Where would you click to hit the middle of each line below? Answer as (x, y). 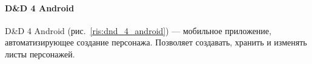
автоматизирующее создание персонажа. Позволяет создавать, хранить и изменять (156, 42)
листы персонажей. (40, 54)
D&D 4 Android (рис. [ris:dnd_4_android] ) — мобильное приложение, (138, 30)
